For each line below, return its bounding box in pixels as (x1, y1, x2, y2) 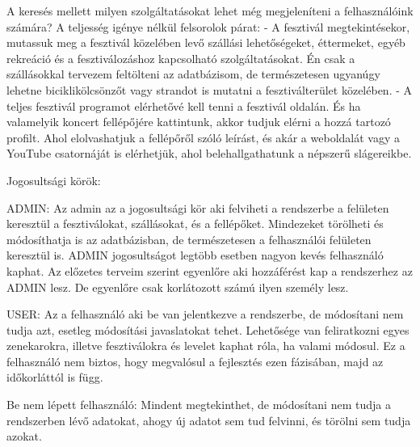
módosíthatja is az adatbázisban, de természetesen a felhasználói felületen (6, 230, 372, 247)
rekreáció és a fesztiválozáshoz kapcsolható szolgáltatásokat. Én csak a (6, 49, 355, 66)
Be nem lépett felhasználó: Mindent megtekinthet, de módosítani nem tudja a (6, 396, 391, 413)
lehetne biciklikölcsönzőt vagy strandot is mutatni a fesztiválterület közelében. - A (6, 81, 413, 98)
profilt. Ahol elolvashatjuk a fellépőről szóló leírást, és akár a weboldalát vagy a (6, 129, 400, 145)
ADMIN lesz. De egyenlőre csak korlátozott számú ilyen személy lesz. (6, 278, 349, 295)
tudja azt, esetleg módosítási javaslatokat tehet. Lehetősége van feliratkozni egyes (6, 321, 409, 338)
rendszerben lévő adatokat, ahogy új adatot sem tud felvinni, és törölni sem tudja (6, 411, 411, 428)
